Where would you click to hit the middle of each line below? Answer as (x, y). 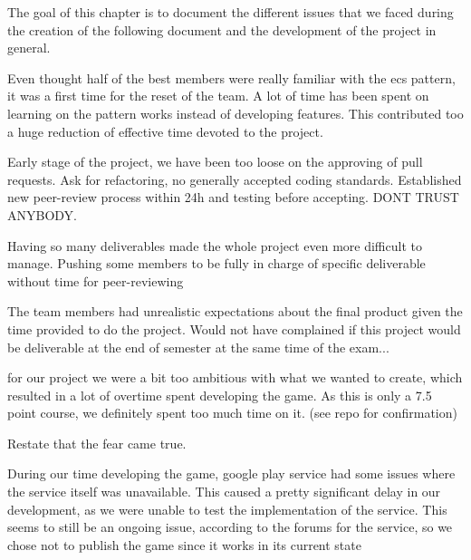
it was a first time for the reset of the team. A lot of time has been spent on (218, 96)
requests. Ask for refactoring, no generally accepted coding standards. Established (235, 179)
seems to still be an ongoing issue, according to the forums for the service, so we (230, 527)
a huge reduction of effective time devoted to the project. (165, 131)
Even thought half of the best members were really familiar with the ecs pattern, (231, 77)
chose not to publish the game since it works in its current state (184, 544)
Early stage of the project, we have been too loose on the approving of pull (215, 162)
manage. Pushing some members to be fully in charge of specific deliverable (216, 263)
